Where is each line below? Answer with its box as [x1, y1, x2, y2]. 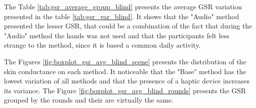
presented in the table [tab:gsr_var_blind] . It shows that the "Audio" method [4, 11, 239, 21]
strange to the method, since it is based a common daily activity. [4, 40, 201, 50]
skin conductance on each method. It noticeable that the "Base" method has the [4, 66, 246, 76]
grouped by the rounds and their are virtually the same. [4, 95, 173, 105]
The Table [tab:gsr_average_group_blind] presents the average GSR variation [4, 1, 242, 11]
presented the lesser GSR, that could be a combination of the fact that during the [4, 21, 252, 31]
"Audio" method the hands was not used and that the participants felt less [4, 30, 229, 40]
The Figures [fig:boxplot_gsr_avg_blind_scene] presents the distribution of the [4, 56, 247, 66]
